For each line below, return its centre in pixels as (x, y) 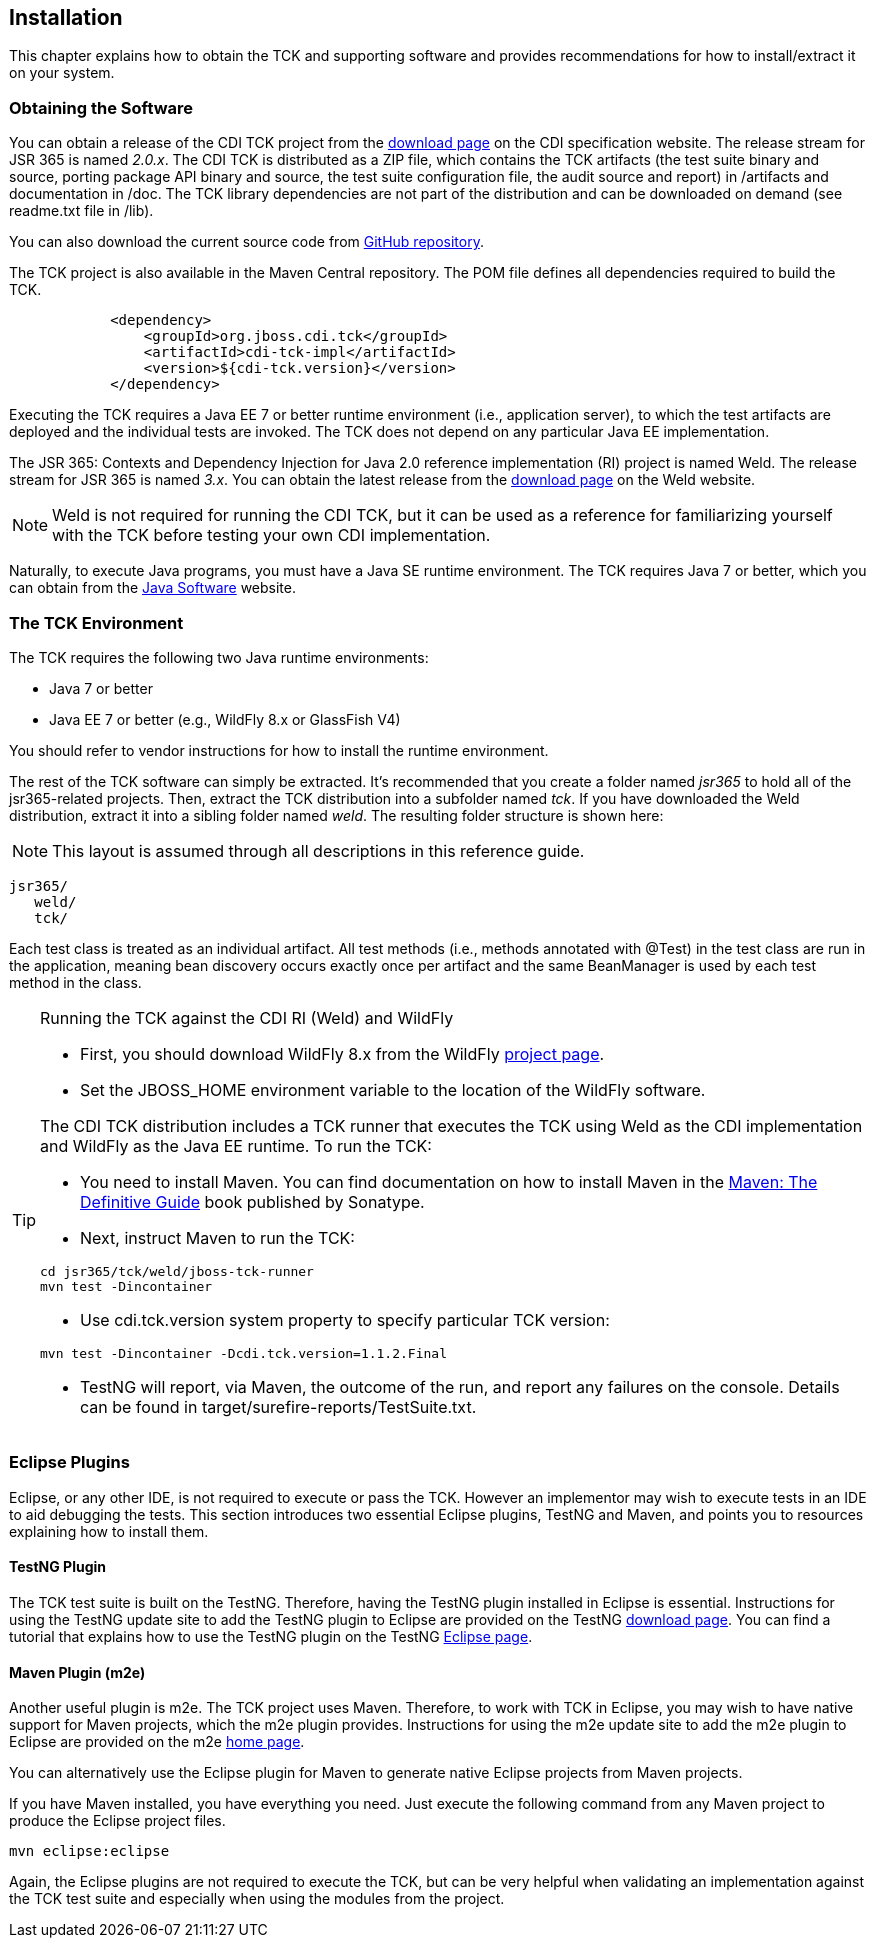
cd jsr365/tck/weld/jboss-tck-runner (177, 1271)
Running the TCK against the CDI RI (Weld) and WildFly (247, 1017)
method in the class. (75, 982)
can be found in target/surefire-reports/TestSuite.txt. (278, 1406)
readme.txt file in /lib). (81, 211)
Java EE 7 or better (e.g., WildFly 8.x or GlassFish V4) (225, 719)
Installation (66, 17)
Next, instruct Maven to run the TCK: (217, 1237)
